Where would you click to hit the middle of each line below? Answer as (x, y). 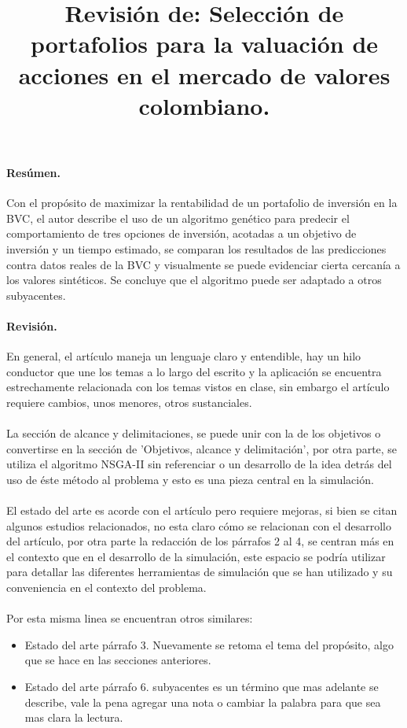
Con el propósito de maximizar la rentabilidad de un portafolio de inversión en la (202, 203)
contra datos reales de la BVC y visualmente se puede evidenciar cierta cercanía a (203, 264)
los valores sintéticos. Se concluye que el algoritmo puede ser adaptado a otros (194, 280)
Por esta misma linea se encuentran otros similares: (130, 618)
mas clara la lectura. (74, 717)
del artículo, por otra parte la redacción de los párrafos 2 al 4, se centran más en (200, 541)
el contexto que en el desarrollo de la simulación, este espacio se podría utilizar (196, 556)
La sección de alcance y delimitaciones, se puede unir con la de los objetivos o (194, 433)
